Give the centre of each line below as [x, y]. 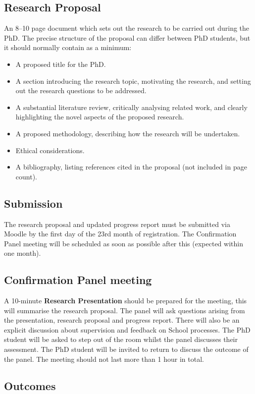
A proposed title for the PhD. [61, 64]
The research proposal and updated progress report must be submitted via [117, 224]
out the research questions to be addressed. [81, 90]
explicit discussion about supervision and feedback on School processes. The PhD [127, 329]
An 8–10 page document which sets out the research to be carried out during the [127, 28]
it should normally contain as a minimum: [68, 47]
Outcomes [30, 385]
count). [26, 176]
